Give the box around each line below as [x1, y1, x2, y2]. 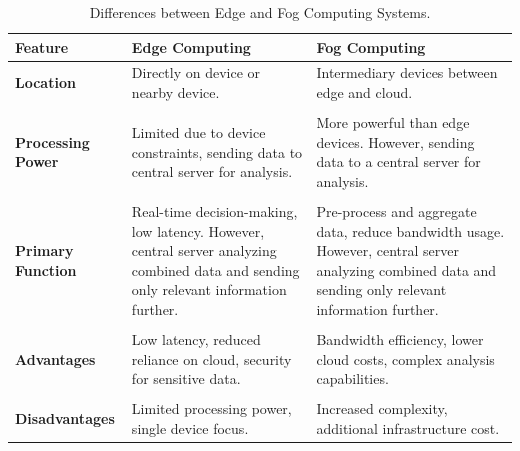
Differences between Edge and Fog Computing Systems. [89, 2, 431, 22]
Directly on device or [131, 62, 261, 83]
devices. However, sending [316, 131, 475, 152]
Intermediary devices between [316, 62, 498, 83]
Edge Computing [131, 36, 251, 57]
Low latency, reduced [131, 329, 261, 350]
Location [15, 72, 76, 93]
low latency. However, [131, 220, 265, 241]
